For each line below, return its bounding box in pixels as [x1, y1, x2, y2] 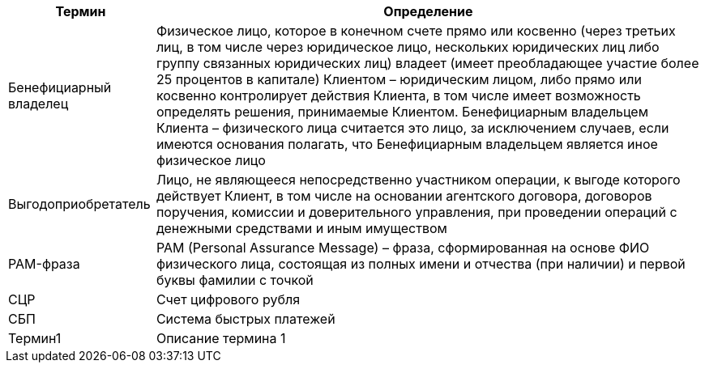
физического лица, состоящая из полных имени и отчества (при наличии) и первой [156, 256, 686, 272]
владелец [8, 95, 69, 112]
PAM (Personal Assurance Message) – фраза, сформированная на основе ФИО [156, 240, 650, 256]
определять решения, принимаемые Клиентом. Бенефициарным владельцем [156, 104, 648, 120]
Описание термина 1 [156, 330, 286, 346]
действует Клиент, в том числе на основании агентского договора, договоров [156, 188, 652, 204]
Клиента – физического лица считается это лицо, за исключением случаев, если [156, 120, 669, 136]
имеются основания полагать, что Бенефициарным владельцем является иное [156, 136, 658, 152]
